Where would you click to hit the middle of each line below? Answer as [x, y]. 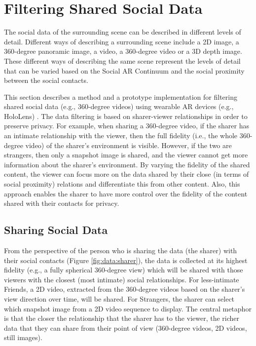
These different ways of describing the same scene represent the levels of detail [122, 60]
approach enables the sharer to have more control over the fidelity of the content [126, 193]
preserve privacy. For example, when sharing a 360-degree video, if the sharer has [127, 126]
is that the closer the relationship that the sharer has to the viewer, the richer [122, 318]
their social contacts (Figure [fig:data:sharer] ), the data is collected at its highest [126, 260]
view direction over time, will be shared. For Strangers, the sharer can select [119, 298]
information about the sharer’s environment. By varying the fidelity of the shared [127, 164]
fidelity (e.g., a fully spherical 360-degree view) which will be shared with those [124, 270]
